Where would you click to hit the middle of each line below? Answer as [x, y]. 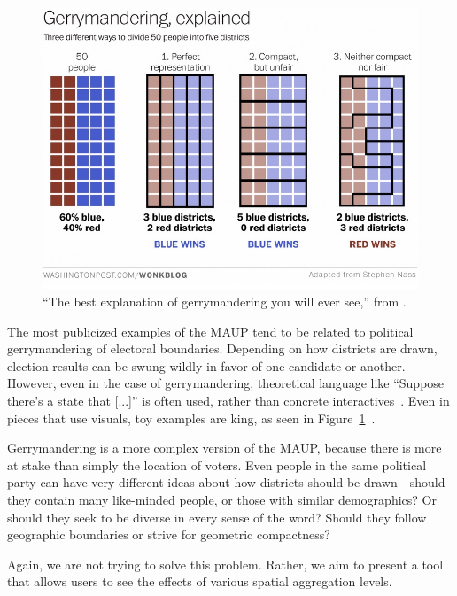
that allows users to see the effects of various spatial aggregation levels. [200, 581]
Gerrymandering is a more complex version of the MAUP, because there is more [225, 448]
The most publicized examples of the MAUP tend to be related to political [210, 331]
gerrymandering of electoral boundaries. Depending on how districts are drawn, [222, 348]
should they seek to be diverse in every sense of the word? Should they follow [217, 517]
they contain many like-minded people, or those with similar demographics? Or [222, 499]
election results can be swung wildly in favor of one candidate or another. [206, 365]
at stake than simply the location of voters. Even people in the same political [217, 464]
